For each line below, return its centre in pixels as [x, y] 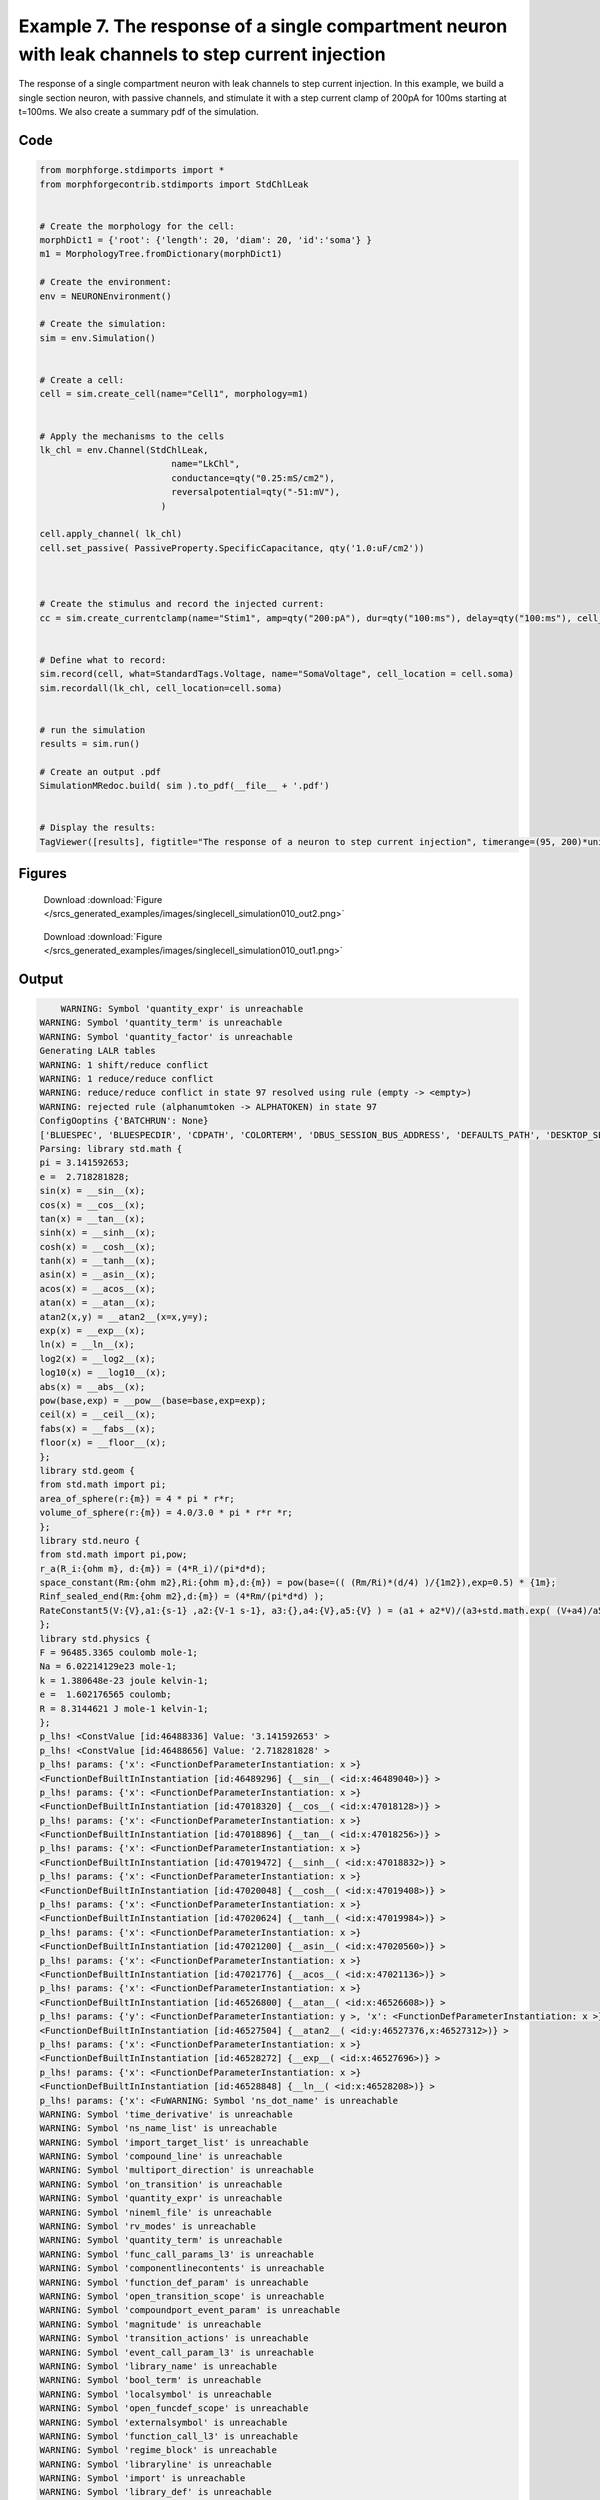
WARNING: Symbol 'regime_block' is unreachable [158, 2450]
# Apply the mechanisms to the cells [132, 436]
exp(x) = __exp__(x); [92, 1331]
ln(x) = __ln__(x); [87, 1344]
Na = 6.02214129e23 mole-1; [108, 1666]
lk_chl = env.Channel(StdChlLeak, [124, 449]
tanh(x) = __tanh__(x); [98, 1261]
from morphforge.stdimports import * [132, 170]
